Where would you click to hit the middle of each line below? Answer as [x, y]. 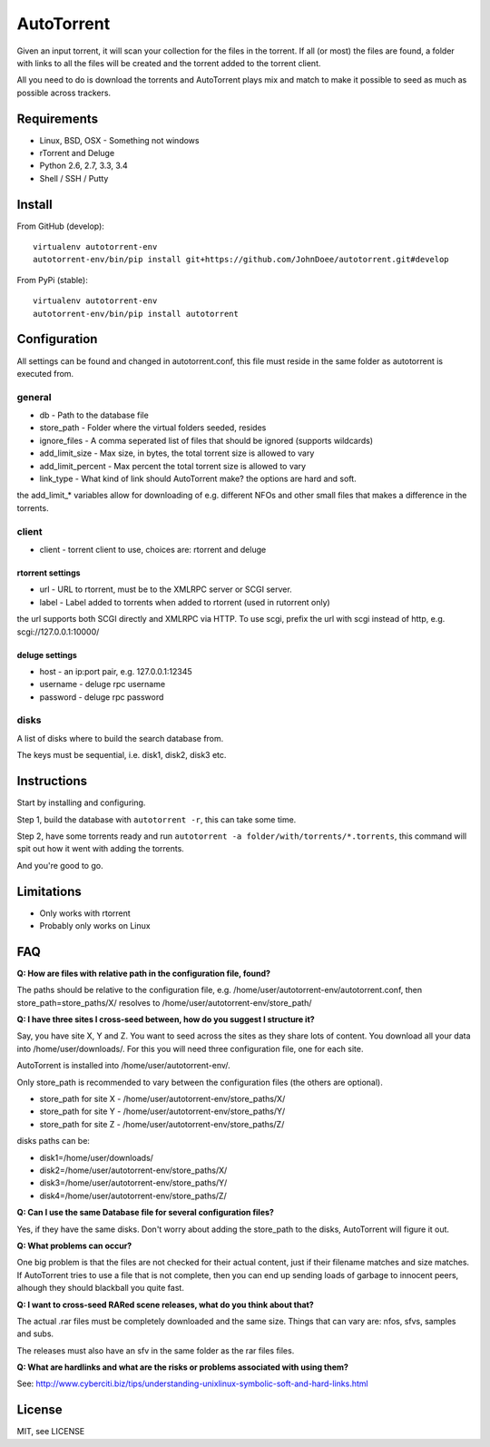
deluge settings [47, 655]
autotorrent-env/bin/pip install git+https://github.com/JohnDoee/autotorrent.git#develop [241, 260]
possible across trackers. [64, 93]
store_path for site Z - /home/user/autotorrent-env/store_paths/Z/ [162, 1124]
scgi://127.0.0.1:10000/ [58, 632]
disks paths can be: [54, 1141]
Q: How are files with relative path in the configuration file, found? [144, 973]
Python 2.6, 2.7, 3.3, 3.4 [84, 166]
